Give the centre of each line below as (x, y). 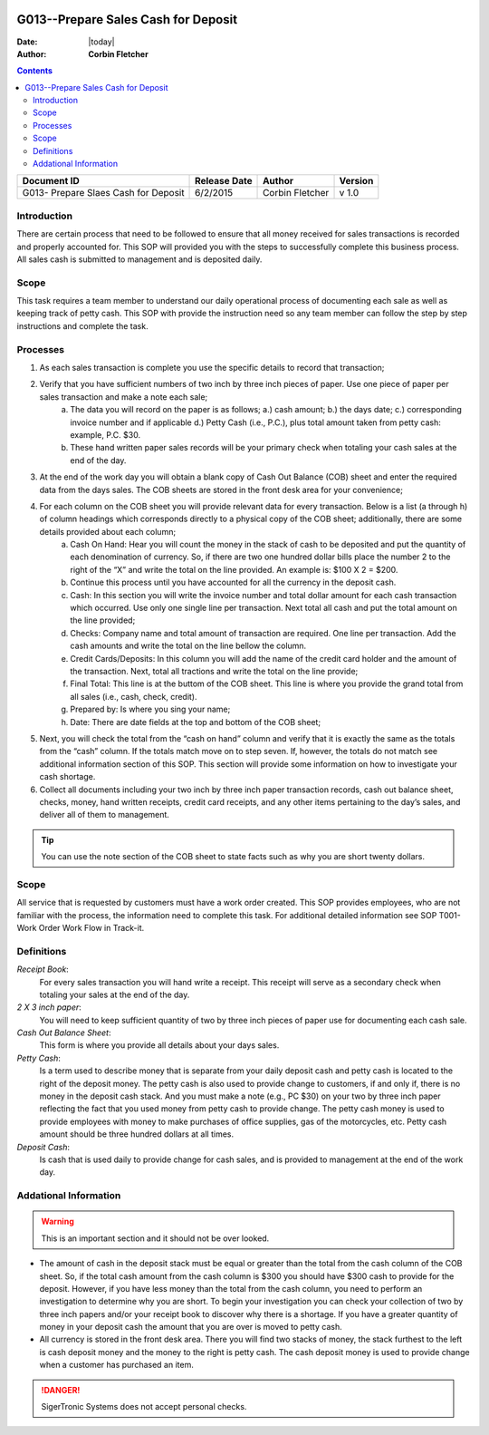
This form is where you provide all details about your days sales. (159, 1045)
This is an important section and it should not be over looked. (155, 1238)
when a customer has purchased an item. (116, 1365)
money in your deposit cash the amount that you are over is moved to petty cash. (191, 1327)
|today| (101, 42)
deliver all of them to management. (104, 815)
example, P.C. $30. (105, 434)
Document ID (51, 181)
